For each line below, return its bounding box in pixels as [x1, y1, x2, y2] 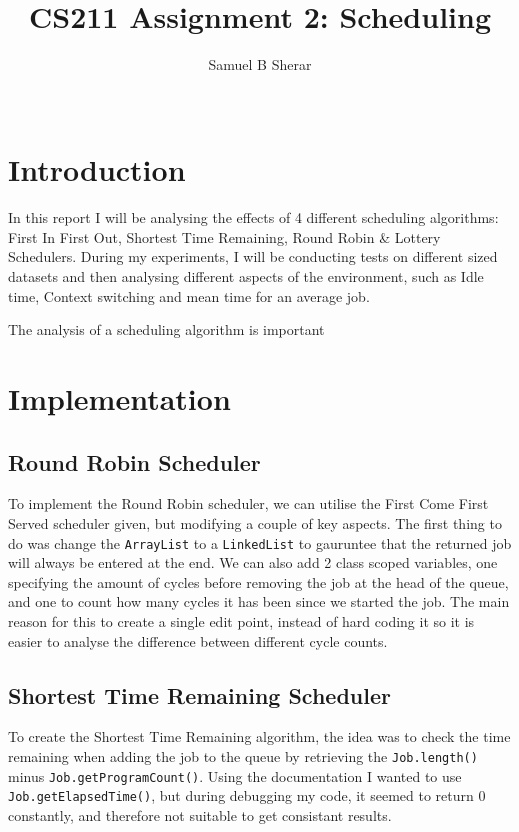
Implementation [8, 378, 231, 418]
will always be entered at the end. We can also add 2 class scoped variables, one [8, 552, 498, 573]
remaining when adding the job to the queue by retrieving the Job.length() [8, 746, 478, 766]
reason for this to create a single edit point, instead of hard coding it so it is [8, 611, 475, 632]
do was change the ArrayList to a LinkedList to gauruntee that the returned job [8, 532, 512, 553]
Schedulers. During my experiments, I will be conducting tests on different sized [8, 246, 498, 267]
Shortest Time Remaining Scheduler [8, 679, 391, 710]
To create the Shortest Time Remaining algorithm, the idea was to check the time [8, 726, 511, 747]
